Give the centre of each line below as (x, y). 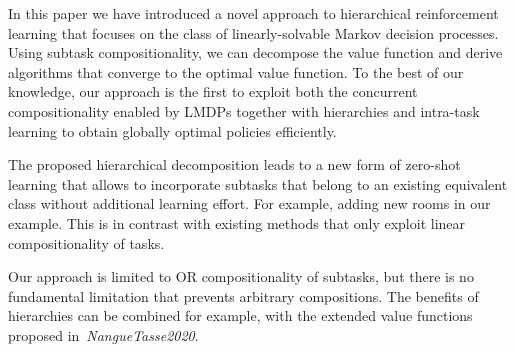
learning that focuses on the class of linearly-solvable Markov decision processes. (253, 32)
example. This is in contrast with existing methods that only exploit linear (237, 222)
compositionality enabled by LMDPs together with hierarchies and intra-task (244, 110)
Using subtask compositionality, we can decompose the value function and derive (255, 52)
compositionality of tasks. (86, 242)
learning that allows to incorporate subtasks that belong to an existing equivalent (258, 183)
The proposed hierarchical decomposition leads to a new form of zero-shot (234, 164)
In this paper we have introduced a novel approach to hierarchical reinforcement (253, 13)
